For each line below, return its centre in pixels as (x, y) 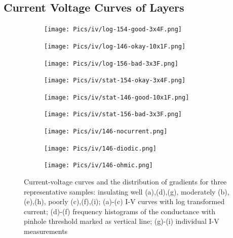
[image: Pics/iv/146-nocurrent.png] (106, 132)
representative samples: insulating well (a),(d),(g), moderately (120, 191)
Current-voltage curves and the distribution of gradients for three (125, 182)
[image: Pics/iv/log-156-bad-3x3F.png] (111, 63)
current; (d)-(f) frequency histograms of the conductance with (120, 211)
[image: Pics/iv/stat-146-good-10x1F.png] (117, 97)
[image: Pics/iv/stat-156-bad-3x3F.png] (113, 114)
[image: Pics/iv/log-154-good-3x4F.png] (113, 30)
